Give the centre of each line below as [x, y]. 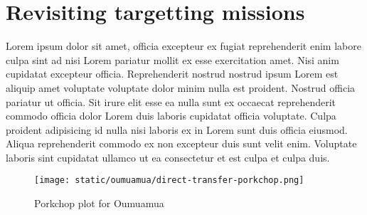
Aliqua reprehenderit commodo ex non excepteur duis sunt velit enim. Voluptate [181, 143]
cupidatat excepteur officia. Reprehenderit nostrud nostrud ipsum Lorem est [172, 74]
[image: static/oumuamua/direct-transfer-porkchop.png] [169, 180]
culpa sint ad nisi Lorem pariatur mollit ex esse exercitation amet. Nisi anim [172, 59]
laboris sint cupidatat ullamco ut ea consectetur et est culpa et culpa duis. [168, 157]
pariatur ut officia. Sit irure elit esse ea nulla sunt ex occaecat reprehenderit [171, 101]
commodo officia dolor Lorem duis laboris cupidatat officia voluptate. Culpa [171, 116]
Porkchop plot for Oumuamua [99, 203]
